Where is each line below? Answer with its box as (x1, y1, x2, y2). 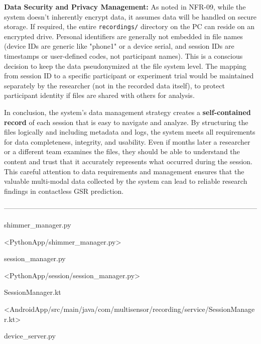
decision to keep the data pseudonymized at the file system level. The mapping (4, 60, 246, 71)
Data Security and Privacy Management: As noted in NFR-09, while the (4, 2, 246, 12)
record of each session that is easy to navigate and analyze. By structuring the (4, 117, 248, 127)
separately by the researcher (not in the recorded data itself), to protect (4, 80, 225, 90)
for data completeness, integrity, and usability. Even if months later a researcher (4, 136, 250, 147)
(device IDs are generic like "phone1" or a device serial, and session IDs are (4, 41, 234, 51)
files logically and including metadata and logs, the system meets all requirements (4, 127, 255, 137)
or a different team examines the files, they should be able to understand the (4, 146, 240, 157)
